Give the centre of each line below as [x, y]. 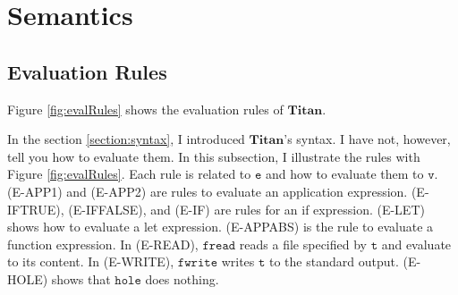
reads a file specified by [303, 244]
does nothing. [182, 278]
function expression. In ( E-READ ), [103, 244]
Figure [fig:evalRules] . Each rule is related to [129, 174]
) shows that [76, 278]
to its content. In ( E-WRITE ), [91, 261]
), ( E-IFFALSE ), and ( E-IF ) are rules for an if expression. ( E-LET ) [240, 209]
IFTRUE [32, 209]
